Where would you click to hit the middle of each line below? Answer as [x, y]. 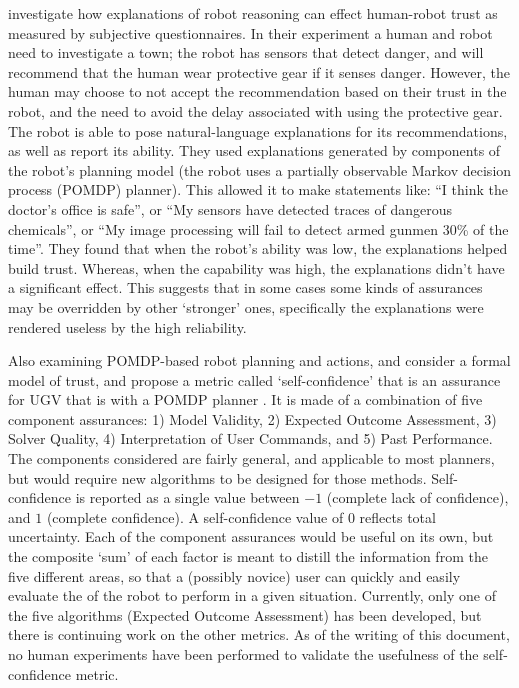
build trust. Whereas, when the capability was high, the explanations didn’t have [256, 267]
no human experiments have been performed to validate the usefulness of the [243, 654]
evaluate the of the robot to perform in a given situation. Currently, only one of [252, 595]
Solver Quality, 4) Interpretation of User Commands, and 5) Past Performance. [250, 438]
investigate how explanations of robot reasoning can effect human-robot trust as [253, 13]
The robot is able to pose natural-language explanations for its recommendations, [258, 130]
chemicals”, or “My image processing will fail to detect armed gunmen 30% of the [258, 228]
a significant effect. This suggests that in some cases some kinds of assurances [245, 287]
